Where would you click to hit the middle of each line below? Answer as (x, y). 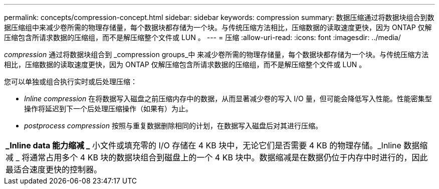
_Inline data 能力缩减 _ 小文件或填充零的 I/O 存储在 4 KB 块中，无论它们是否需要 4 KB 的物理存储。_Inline (203, 145)
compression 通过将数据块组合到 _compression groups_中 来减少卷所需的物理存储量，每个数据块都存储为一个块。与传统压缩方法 (216, 54)
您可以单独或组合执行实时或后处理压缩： (71, 81)
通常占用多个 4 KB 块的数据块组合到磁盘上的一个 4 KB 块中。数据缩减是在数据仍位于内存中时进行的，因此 (229, 157)
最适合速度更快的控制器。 (54, 169)
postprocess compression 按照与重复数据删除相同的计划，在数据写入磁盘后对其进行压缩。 (173, 126)
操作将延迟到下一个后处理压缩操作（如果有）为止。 (108, 109)
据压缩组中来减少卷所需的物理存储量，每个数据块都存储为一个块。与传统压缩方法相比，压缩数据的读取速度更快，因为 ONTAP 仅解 (218, 27)
